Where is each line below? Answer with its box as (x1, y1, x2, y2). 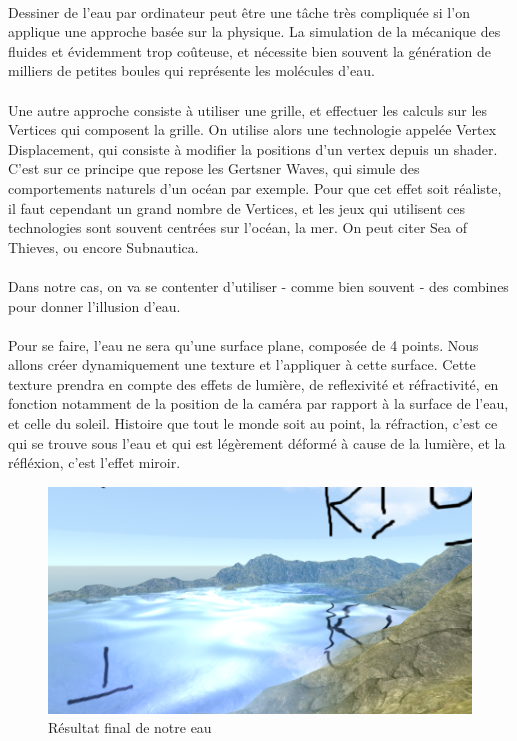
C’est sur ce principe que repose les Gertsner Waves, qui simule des (8, 158, 420, 179)
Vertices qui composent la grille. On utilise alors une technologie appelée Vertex (8, 119, 497, 140)
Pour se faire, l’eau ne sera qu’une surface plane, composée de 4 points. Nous (8, 334, 479, 355)
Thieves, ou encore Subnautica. (8, 236, 199, 257)
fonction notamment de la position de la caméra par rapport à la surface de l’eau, (8, 393, 509, 414)
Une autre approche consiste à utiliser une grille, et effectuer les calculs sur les (8, 99, 488, 120)
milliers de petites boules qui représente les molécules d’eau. (8, 60, 375, 81)
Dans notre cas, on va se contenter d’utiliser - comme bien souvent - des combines (8, 275, 509, 296)
